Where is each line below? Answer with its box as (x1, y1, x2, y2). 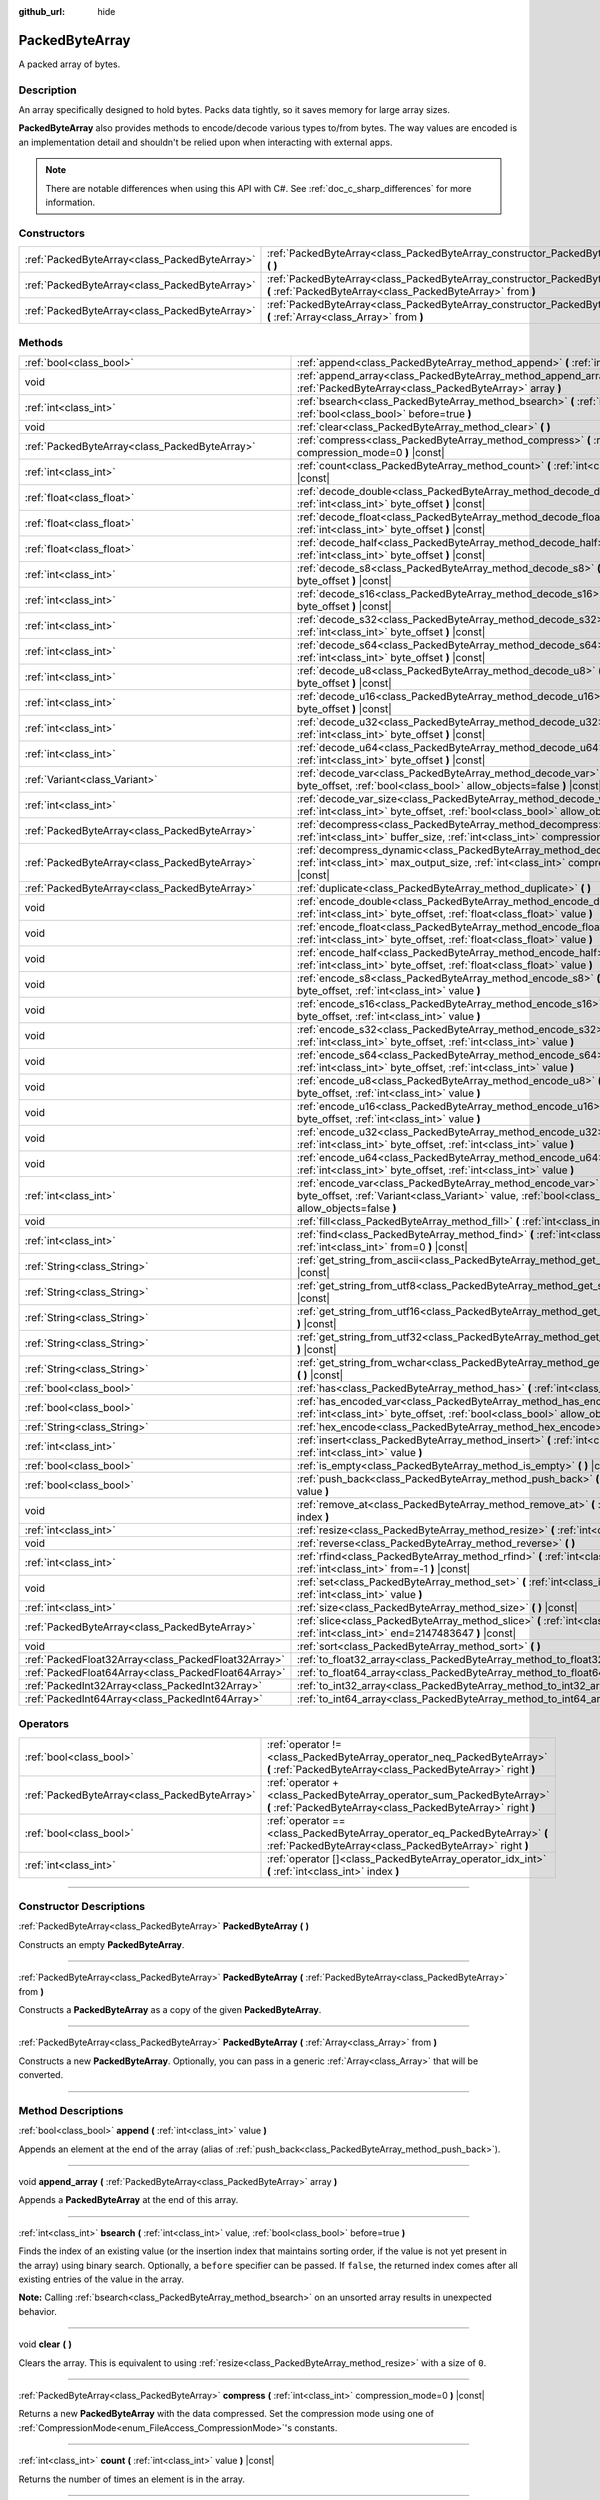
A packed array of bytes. (18, 58, 121, 70)
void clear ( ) (18, 2338, 72, 2350)
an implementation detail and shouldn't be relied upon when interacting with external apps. (18, 136, 393, 148)
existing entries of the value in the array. (18, 2273, 185, 2285)
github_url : (18, 6, 65, 17)
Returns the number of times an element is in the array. (18, 2473, 245, 2485)
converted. (18, 2069, 64, 2081)
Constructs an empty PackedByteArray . (18, 1938, 185, 1950)
